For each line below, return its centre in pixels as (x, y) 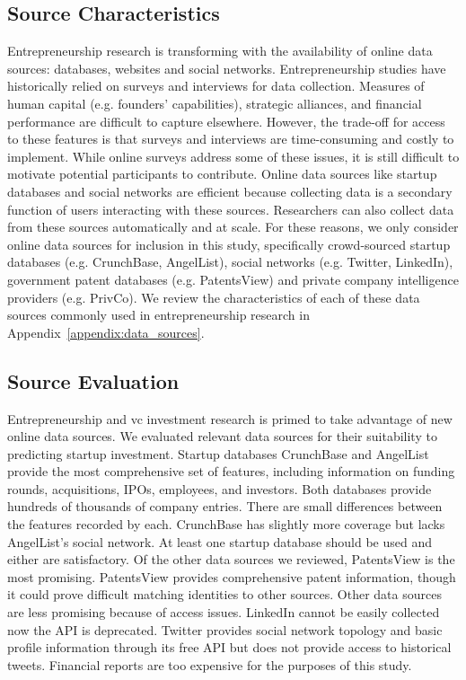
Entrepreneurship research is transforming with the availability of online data (220, 51)
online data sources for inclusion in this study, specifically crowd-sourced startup (229, 244)
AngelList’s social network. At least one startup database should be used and (220, 541)
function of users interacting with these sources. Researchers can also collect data (231, 209)
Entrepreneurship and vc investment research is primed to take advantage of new (230, 418)
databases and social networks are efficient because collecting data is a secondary (230, 191)
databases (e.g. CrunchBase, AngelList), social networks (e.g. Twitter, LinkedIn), (230, 262)
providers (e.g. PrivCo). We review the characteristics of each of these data (214, 297)
